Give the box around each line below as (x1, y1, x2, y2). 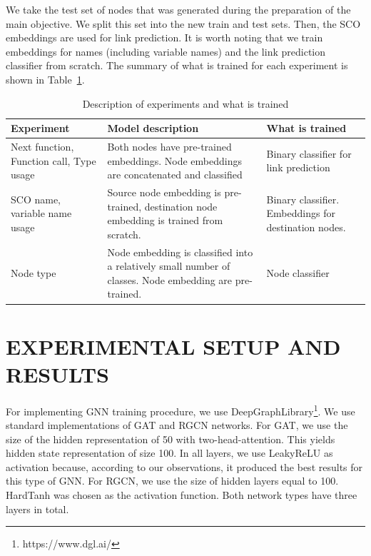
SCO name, (11, 191, 61, 206)
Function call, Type (11, 153, 96, 168)
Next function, (11, 139, 74, 153)
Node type (11, 266, 56, 280)
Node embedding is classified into (107, 244, 253, 259)
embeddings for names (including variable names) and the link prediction (6, 44, 325, 59)
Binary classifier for (266, 146, 352, 161)
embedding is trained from (107, 213, 223, 228)
